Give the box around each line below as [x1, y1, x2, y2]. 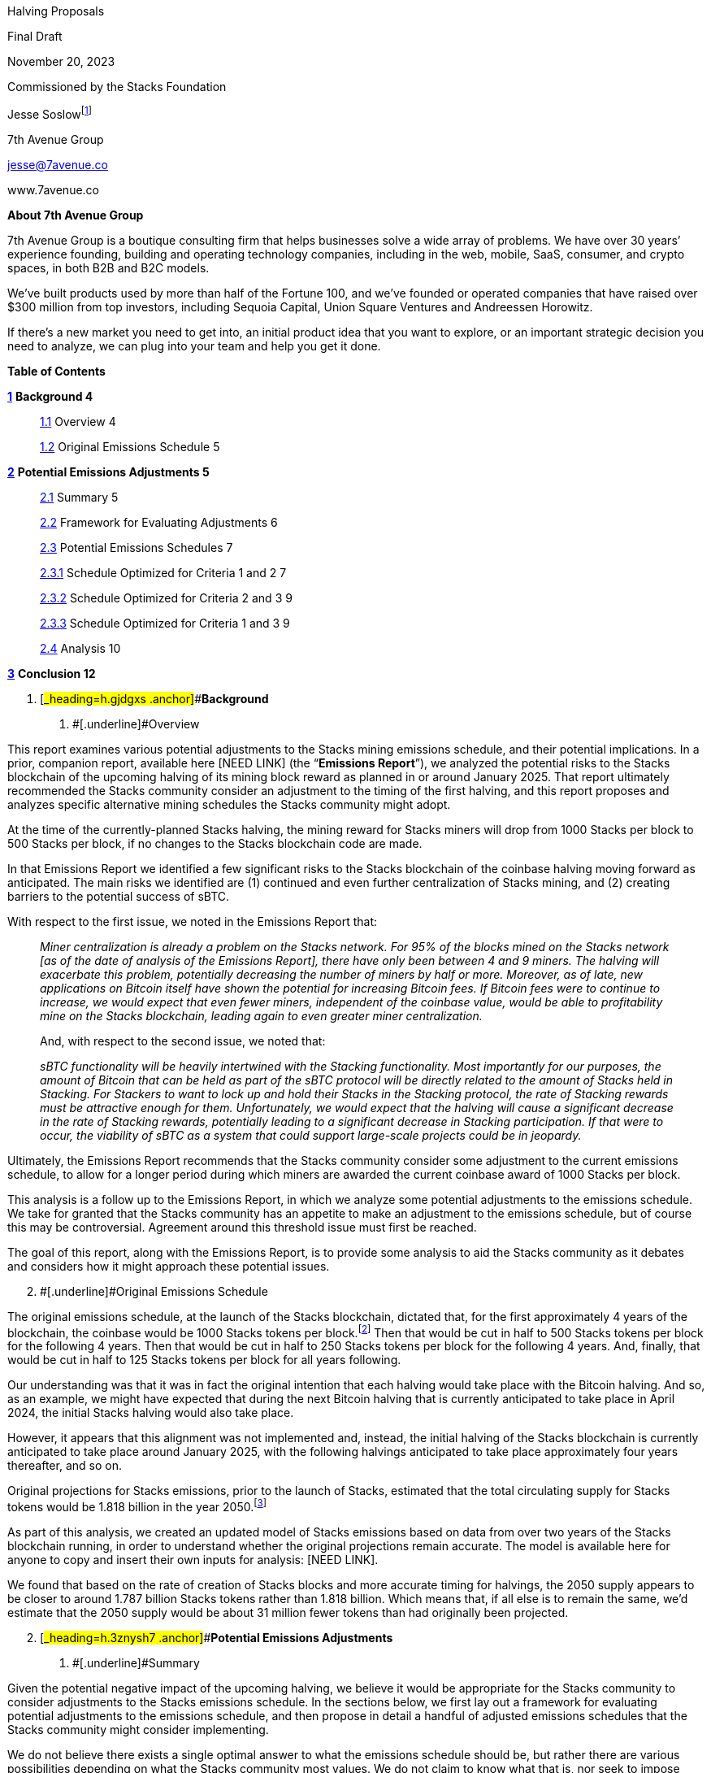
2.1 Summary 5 [40, 489, 119, 504]
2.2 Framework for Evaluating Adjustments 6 [40, 515, 278, 529]
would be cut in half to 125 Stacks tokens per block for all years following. [7, 1353, 401, 1367]
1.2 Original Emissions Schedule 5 [40, 439, 220, 454]
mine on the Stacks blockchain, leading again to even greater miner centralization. [40, 1008, 483, 1023]
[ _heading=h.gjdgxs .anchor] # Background [40, 691, 269, 706]
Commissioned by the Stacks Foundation [7, 80, 227, 93]
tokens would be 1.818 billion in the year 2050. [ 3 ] [7, 1497, 267, 1514]
